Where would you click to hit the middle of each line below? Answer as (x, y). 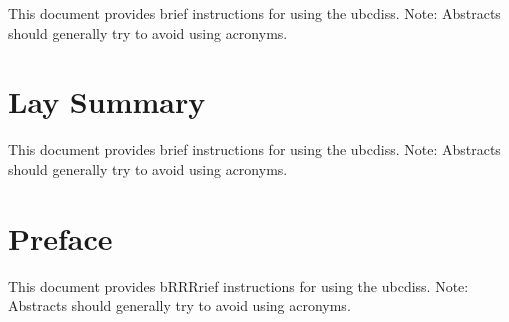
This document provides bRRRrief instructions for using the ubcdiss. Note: (238, 285)
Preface (60, 237)
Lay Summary (107, 101)
